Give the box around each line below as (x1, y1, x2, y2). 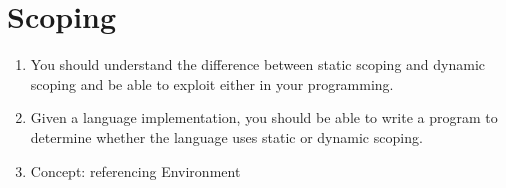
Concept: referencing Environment (30, 160, 241, 181)
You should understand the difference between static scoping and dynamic (30, 54, 486, 75)
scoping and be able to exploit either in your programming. (30, 73, 394, 94)
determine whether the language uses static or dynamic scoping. (30, 126, 423, 147)
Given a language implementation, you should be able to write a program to (30, 107, 498, 128)
